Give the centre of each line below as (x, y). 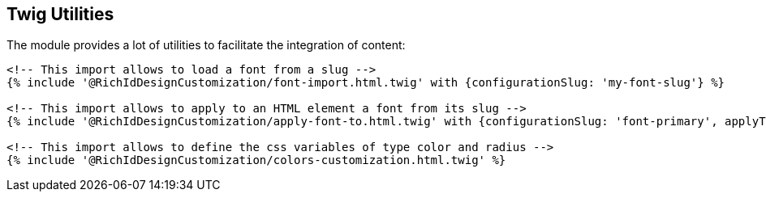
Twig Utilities (60, 14)
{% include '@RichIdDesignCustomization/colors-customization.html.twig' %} (256, 160)
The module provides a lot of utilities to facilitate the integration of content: (206, 45)
